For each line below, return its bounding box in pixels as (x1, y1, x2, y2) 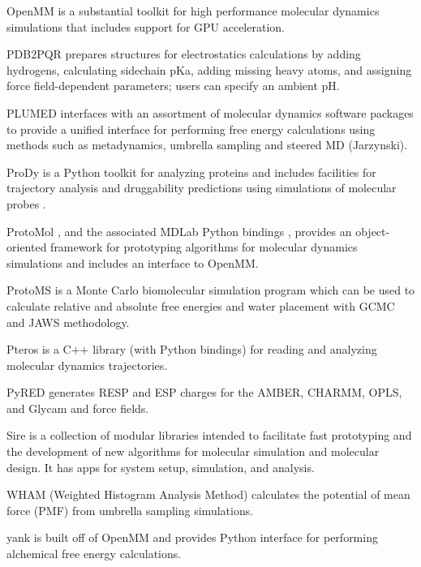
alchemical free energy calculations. (6, 545, 182, 562)
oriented (6, 238, 47, 256)
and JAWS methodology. (6, 313, 130, 330)
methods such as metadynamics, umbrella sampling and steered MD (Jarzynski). (6, 136, 408, 153)
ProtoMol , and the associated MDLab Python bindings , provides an (6, 222, 352, 239)
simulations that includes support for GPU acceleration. (6, 18, 285, 35)
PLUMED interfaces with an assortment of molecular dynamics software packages (6, 104, 414, 121)
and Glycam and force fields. (6, 399, 149, 416)
